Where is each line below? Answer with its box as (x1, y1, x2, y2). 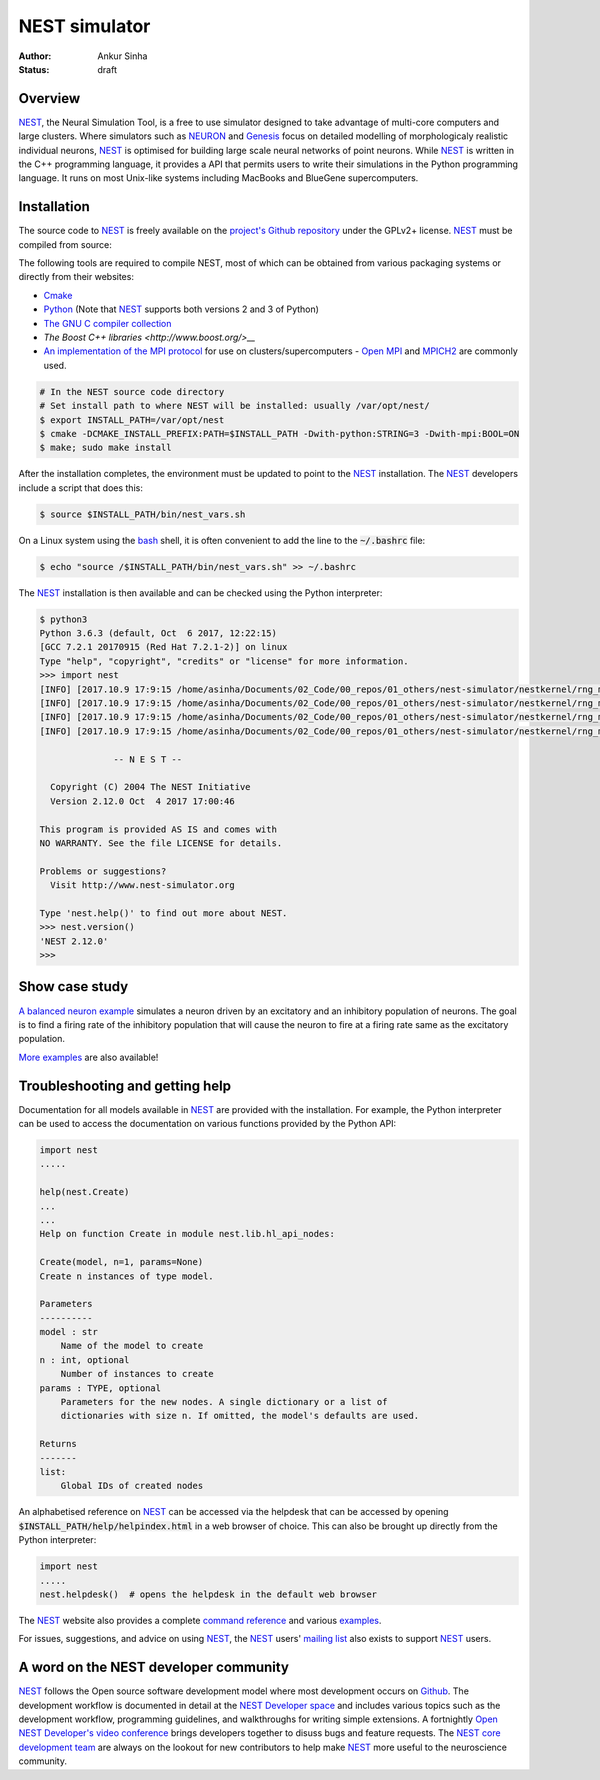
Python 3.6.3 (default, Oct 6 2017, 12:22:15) (39, 628, 277, 639)
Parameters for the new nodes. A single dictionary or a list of (60, 1396, 388, 1408)
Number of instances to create (60, 1368, 214, 1380)
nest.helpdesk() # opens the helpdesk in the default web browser (39, 1588, 378, 1600)
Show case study (18, 978, 129, 995)
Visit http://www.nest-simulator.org (50, 880, 235, 891)
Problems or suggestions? (39, 865, 167, 877)
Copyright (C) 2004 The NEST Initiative (50, 781, 251, 793)
